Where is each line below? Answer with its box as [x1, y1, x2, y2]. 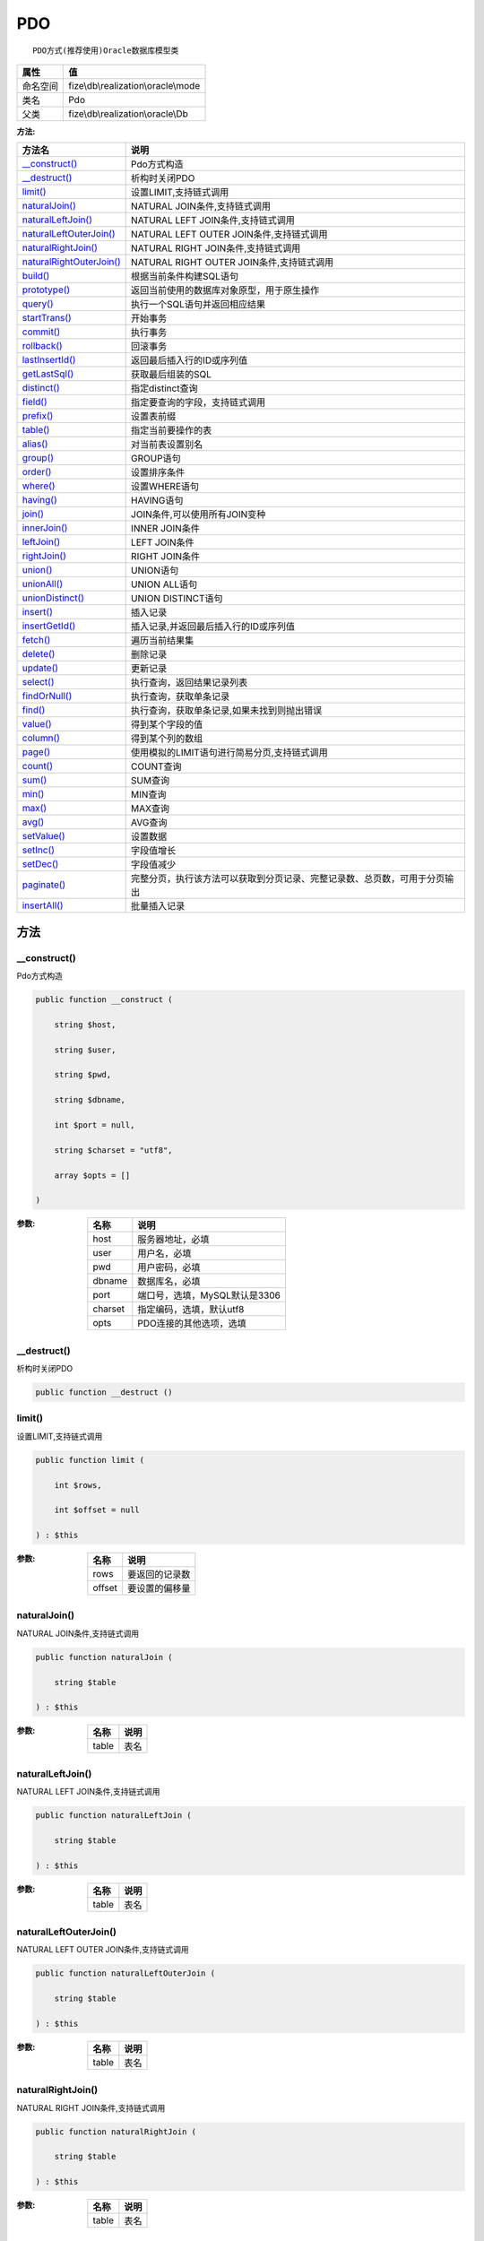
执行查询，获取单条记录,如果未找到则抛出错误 [130, 705, 323, 717]
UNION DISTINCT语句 [130, 593, 223, 605]
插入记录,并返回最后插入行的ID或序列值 [130, 620, 296, 633]
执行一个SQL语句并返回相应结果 [130, 299, 266, 311]
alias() [22, 437, 48, 450]
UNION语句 [130, 565, 179, 577]
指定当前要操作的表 [130, 424, 212, 437]
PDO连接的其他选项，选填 [137, 1318, 246, 1330]
